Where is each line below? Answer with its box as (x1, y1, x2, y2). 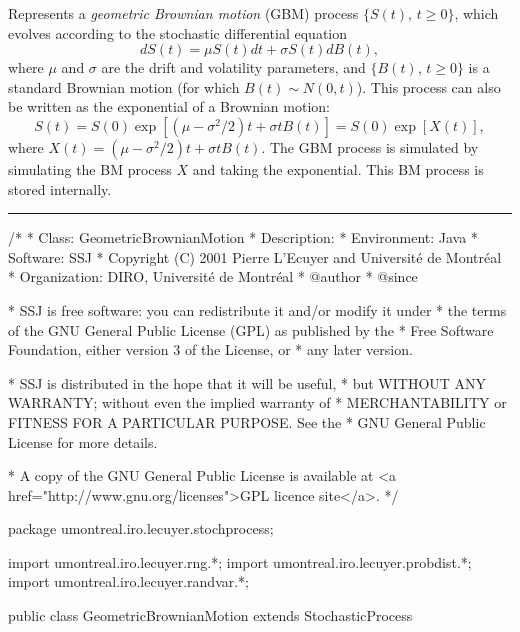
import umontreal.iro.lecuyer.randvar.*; (8, 571, 250, 592)
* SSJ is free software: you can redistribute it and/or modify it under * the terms (8, 299, 507, 320)
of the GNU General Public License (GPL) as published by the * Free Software (8, 319, 494, 340)
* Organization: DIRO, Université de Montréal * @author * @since (8, 266, 418, 287)
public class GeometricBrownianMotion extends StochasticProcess (8, 605, 413, 626)
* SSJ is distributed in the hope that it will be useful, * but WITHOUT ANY (8, 372, 487, 393)
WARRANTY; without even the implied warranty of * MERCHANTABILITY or (8, 392, 507, 413)
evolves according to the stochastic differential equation (8, 22, 348, 43)
